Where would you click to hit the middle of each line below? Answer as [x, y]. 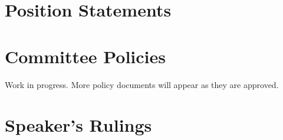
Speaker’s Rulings [78, 125]
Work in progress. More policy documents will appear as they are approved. [142, 84]
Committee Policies [85, 56]
